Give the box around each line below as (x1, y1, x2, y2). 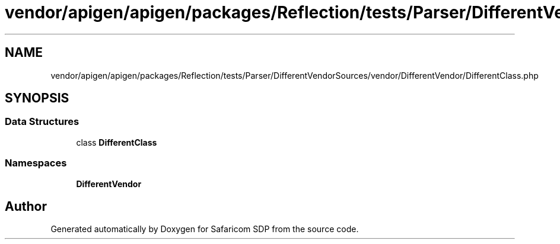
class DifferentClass (76, 137, 157, 147)
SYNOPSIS (5, 91, 69, 106)
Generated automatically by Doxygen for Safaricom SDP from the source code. (50, 224, 359, 235)
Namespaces (5, 157, 67, 169)
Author (5, 198, 47, 214)
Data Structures (5, 115, 79, 128)
